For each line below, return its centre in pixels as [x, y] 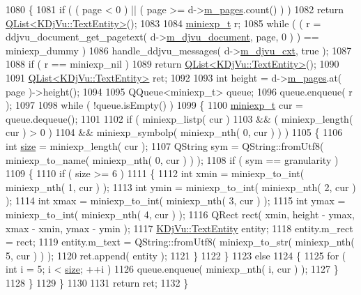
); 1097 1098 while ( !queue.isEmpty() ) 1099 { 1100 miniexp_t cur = [154, 105]
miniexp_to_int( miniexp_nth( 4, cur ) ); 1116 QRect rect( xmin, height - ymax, [180, 214]
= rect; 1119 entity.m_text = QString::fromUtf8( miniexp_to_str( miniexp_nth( [180, 242]
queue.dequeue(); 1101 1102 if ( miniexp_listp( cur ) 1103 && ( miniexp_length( [179, 118]
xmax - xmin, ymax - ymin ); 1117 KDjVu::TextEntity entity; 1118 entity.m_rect [179, 228]
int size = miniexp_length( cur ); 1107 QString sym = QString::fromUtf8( [165, 145]
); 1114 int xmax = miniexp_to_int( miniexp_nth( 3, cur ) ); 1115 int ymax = [176, 201]
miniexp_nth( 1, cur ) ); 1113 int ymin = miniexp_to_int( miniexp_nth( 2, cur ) [181, 187]
